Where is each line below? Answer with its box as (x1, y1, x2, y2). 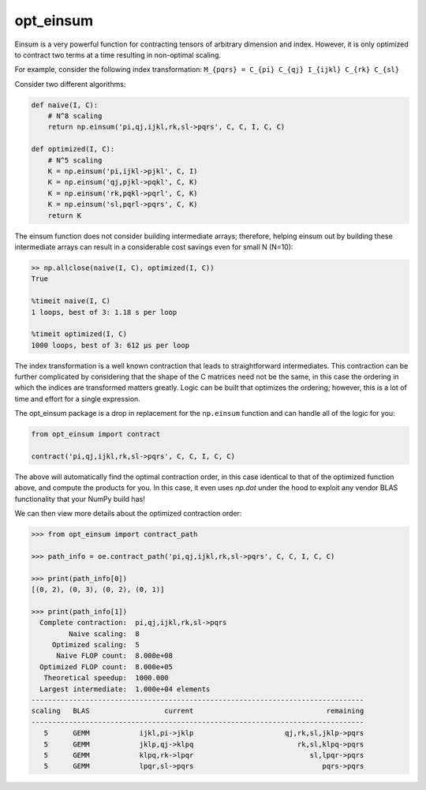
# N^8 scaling (47, 111, 103, 121)
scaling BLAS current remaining (31, 706, 364, 716)
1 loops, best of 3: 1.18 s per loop (31, 308, 177, 316)
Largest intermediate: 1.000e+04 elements (39, 684, 211, 694)
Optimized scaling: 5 (51, 640, 140, 650)
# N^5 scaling (47, 155, 103, 165)
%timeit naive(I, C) (31, 297, 110, 305)
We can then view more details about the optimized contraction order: (14, 509, 242, 519)
